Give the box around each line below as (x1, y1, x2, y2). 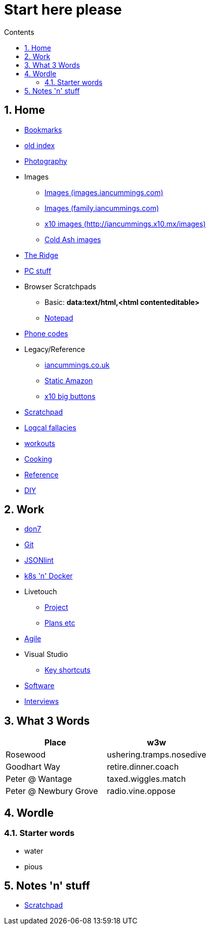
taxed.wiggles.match (107, 774, 186, 784)
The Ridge (24, 250, 59, 259)
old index (24, 141, 55, 150)
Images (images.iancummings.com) (45, 188, 163, 197)
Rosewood (6, 749, 46, 760)
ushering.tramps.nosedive (107, 749, 206, 760)
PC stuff (24, 266, 52, 275)
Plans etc (45, 618, 75, 628)
